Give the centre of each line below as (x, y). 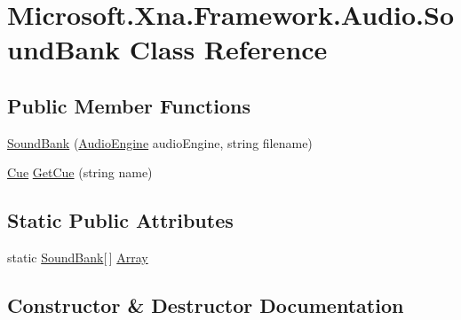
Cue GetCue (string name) (80, 172)
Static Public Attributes (120, 220)
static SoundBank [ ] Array (78, 258)
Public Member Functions (129, 105)
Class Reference (228, 49)
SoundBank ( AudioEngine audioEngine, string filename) (160, 142)
